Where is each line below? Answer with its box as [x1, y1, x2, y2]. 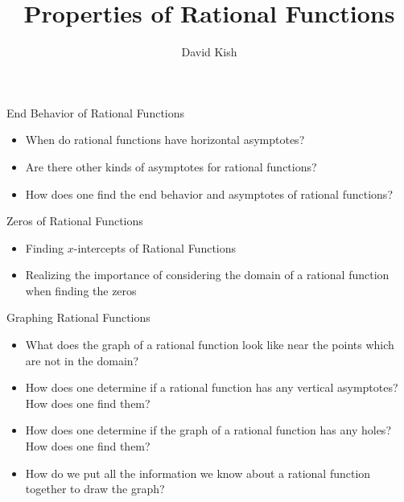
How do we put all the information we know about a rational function [25, 464, 371, 481]
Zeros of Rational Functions [6, 212, 143, 229]
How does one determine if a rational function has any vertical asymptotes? [25, 379, 398, 396]
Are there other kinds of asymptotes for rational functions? [25, 158, 317, 175]
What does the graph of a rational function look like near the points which [25, 336, 394, 353]
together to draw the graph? [25, 480, 165, 497]
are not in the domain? [25, 352, 139, 368]
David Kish [181, 43, 237, 60]
